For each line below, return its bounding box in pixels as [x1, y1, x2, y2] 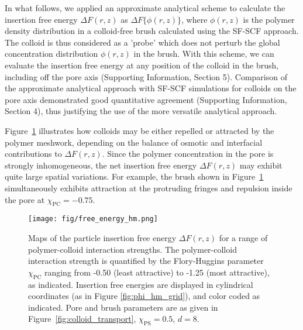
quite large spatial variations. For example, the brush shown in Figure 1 [5, 170, 264, 183]
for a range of [219, 231, 268, 243]
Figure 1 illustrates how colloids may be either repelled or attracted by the [5, 124, 274, 136]
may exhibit [239, 159, 283, 171]
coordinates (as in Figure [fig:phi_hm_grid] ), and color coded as [28, 290, 260, 302]
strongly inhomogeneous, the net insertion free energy [5, 159, 197, 171]
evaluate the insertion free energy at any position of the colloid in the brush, [5, 59, 279, 71]
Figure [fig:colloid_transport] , [28, 312, 136, 325]
